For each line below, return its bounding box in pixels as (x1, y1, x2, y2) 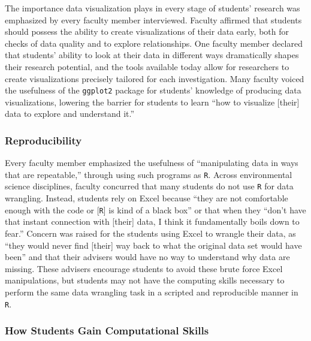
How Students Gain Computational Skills (5, 323, 209, 338)
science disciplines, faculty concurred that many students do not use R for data (5, 180, 294, 192)
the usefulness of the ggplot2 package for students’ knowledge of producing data (5, 84, 301, 96)
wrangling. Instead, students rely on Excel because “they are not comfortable (5, 192, 288, 204)
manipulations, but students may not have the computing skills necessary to (5, 274, 285, 286)
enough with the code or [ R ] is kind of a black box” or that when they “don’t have (5, 203, 306, 216)
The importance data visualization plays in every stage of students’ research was (5, 2, 300, 14)
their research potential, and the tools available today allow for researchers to (5, 60, 289, 73)
